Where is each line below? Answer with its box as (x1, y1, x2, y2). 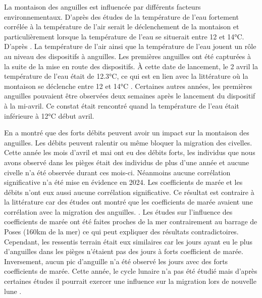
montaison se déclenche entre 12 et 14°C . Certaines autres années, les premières (4, 80, 252, 91)
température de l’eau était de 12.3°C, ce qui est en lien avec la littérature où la (4, 71, 248, 81)
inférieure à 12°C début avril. (4, 110, 94, 121)
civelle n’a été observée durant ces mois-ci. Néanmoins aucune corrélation (4, 167, 231, 177)
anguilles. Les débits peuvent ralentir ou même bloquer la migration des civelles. (4, 137, 252, 147)
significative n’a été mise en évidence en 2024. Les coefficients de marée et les (4, 177, 243, 187)
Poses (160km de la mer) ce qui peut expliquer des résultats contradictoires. (4, 226, 239, 237)
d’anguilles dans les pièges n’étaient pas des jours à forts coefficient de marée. (4, 246, 243, 257)
